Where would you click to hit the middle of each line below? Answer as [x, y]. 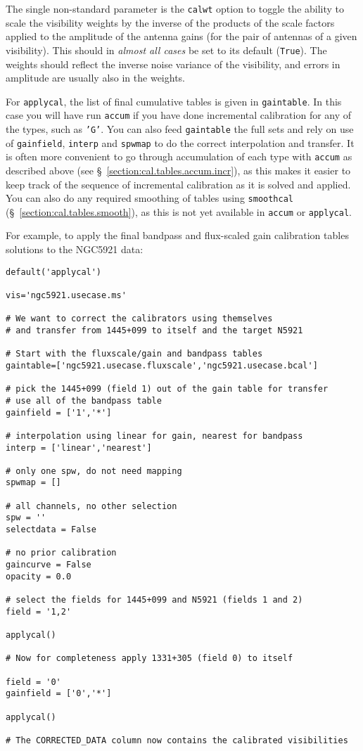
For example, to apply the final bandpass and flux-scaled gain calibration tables [177, 235]
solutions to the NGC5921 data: [75, 249]
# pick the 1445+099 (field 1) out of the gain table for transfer [167, 389]
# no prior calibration [61, 553]
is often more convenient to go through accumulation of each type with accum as [179, 156]
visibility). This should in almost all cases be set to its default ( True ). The [166, 50]
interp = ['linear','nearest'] [79, 448]
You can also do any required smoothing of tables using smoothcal [150, 198]
